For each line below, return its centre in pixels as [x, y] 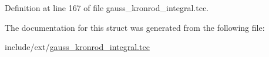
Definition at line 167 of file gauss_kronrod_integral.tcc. [107, 8]
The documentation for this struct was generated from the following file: [135, 27]
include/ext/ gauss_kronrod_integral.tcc [77, 47]
